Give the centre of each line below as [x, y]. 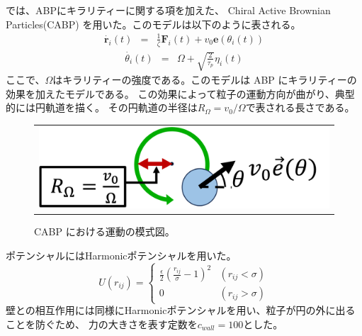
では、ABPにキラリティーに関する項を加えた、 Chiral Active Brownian [168, 10]
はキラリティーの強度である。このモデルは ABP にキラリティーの [205, 80]
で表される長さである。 [300, 107]
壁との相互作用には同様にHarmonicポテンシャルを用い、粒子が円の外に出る [181, 310]
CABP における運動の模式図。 [104, 231]
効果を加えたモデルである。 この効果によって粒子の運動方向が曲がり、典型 [180, 93]
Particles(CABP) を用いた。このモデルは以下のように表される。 [153, 24]
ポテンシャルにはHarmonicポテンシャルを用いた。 [121, 255]
